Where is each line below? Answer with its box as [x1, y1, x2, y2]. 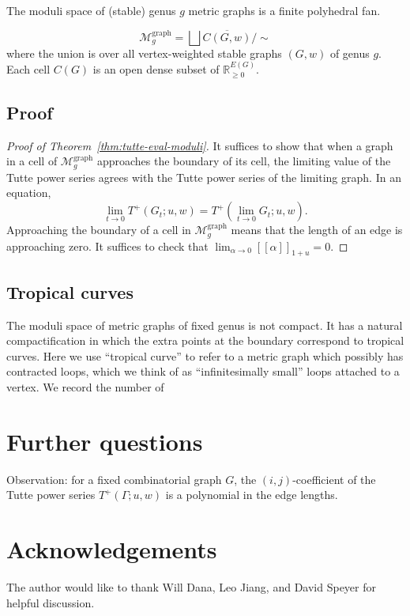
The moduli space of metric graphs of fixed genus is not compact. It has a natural [6, 316, 403, 333]
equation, [6, 184, 51, 201]
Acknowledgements [6, 533, 217, 565]
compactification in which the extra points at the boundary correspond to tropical [6, 332, 404, 349]
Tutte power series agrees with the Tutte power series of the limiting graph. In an [6, 168, 401, 185]
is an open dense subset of [92, 61, 220, 77]
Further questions [6, 425, 203, 457]
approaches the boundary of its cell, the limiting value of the [96, 153, 391, 169]
